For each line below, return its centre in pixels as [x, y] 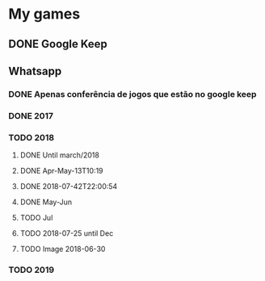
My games [44, 14]
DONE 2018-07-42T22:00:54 [69, 187]
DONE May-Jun [46, 202]
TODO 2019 [32, 270]
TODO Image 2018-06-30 [63, 249]
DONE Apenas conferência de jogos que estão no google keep [132, 94]
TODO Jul [36, 218]
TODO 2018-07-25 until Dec [67, 233]
